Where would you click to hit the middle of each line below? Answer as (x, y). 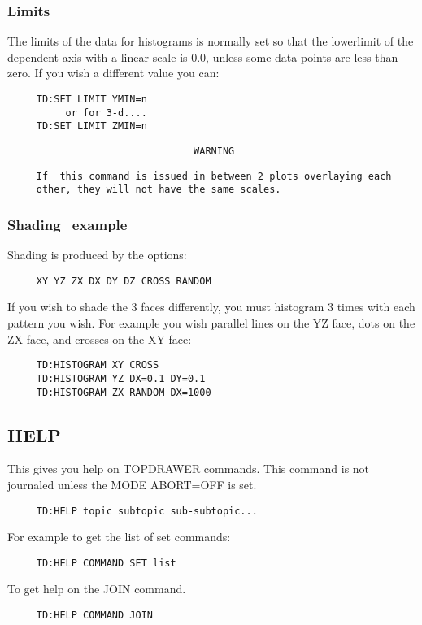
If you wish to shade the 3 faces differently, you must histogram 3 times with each (211, 307)
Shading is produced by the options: (97, 255)
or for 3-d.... (106, 113)
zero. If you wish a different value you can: (113, 73)
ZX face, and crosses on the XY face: (100, 339)
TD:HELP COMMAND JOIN (94, 616)
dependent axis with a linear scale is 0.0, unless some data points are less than (203, 56)
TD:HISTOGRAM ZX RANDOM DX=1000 (124, 392)
